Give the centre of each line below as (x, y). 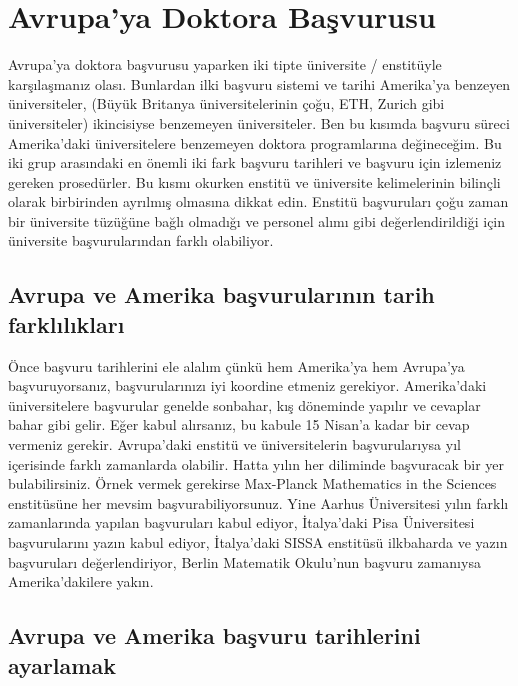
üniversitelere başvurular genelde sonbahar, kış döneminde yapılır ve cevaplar (244, 404)
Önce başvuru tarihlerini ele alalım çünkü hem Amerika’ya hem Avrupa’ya (236, 365)
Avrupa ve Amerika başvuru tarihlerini (214, 635)
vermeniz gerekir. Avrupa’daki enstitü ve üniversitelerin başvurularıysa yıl (234, 444)
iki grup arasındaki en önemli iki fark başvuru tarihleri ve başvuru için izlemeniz (255, 162)
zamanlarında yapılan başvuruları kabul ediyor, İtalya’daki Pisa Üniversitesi (241, 522)
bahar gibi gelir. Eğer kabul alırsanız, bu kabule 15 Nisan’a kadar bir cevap (239, 424)
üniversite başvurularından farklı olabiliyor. (141, 240)
